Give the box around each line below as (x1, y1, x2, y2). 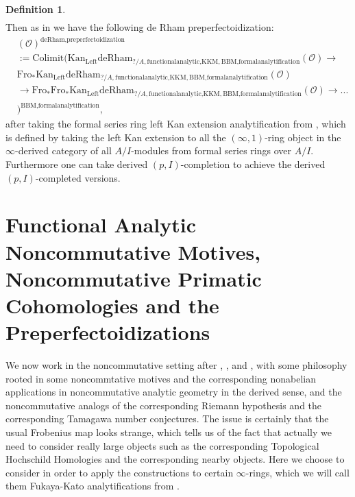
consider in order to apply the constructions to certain (5, 465, 234, 479)
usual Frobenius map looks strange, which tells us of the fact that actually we (5, 425, 332, 439)
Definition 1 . (5, 2, 66, 16)
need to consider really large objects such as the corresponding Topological (5, 438, 319, 452)
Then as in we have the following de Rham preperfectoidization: (5, 20, 274, 34)
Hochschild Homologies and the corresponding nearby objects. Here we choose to (5, 452, 345, 466)
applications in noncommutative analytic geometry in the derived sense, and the (5, 385, 342, 399)
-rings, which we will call (245, 465, 350, 479)
